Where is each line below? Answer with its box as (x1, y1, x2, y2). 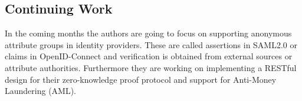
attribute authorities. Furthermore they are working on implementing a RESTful (5, 61, 297, 73)
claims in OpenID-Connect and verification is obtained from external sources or (5, 50, 293, 62)
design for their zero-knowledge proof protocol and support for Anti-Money (5, 73, 277, 85)
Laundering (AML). (5, 85, 77, 97)
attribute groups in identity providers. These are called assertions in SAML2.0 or (5, 38, 298, 51)
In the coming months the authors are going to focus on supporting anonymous (5, 27, 292, 39)
